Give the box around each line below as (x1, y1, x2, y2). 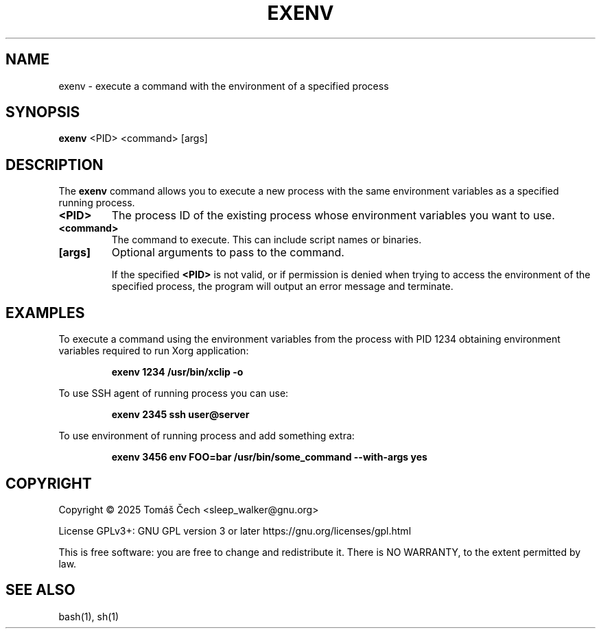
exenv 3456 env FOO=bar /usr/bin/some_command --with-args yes (111, 451, 427, 463)
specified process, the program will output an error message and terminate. (111, 280, 453, 293)
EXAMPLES (5, 304, 85, 321)
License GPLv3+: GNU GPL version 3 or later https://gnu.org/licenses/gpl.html (58, 524, 412, 537)
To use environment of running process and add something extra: (58, 430, 355, 442)
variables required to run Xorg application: (58, 345, 249, 357)
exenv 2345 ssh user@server (111, 409, 250, 421)
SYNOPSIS (5, 103, 80, 121)
